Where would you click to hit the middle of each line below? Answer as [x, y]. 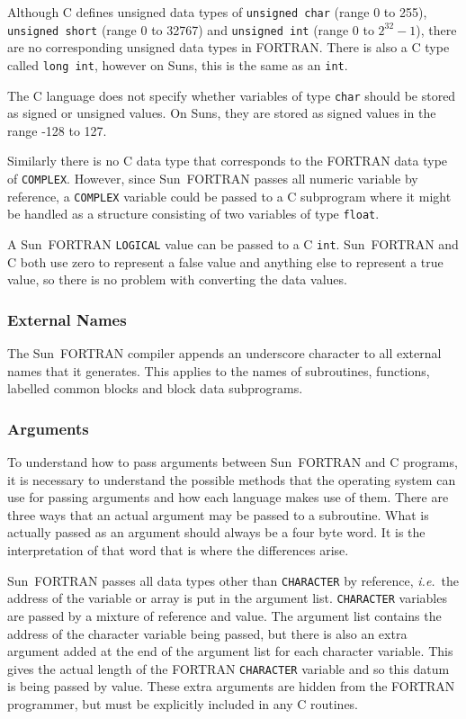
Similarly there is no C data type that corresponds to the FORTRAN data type [228, 161]
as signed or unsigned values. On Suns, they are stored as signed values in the [222, 113]
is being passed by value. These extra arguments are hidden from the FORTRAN [231, 686]
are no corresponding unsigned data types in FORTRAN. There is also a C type [229, 47]
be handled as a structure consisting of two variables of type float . [193, 214]
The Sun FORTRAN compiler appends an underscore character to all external [224, 353]
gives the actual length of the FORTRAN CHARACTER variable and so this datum [229, 668]
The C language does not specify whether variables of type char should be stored [232, 95]
